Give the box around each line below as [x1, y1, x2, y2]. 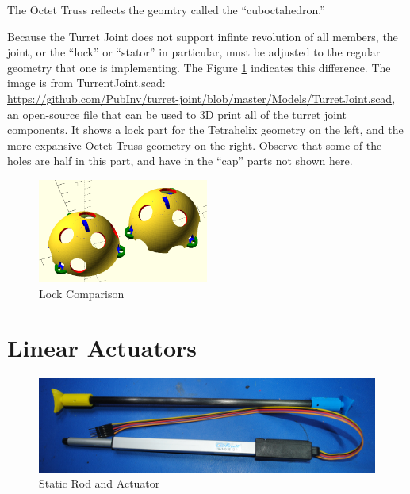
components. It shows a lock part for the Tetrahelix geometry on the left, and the [7, 121, 404, 138]
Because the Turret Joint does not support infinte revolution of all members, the [7, 28, 398, 44]
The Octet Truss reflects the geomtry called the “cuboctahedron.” [7, 2, 325, 17]
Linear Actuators [7, 331, 197, 364]
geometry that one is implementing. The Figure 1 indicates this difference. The [7, 59, 391, 75]
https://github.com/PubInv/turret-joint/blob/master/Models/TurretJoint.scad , [7, 90, 396, 106]
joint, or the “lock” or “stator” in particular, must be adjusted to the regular [7, 44, 381, 60]
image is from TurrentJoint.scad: [7, 75, 166, 91]
